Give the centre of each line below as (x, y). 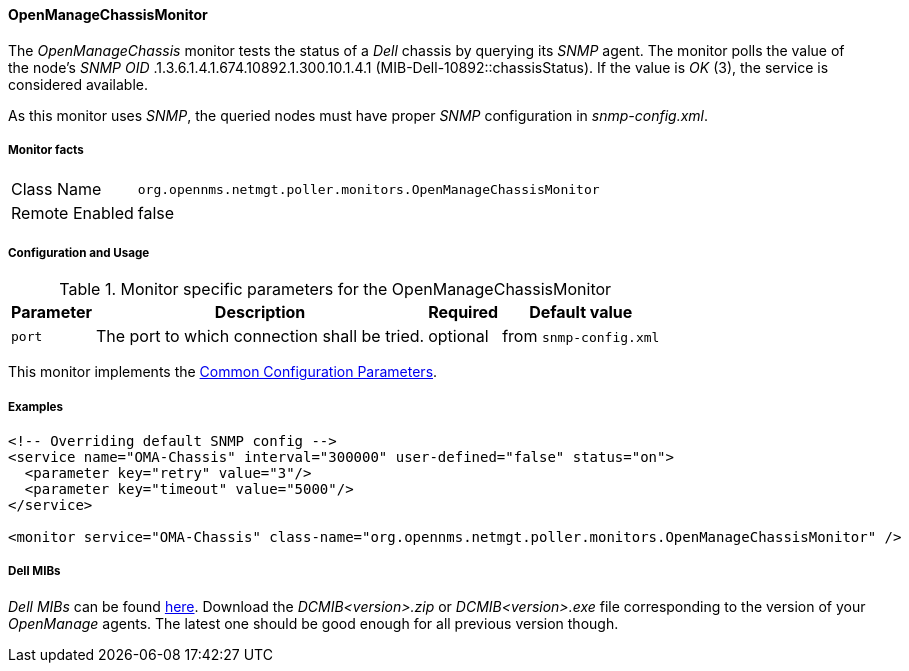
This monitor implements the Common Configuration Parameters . (223, 372)
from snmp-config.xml (581, 336)
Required (463, 312)
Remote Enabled (72, 213)
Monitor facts (46, 150)
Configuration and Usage (79, 252)
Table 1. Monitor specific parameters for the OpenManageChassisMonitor (335, 289)
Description (260, 312)
